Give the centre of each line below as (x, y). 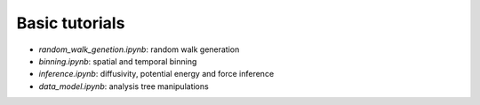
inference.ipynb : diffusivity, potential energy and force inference (156, 74)
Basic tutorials (71, 23)
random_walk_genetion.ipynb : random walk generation (139, 49)
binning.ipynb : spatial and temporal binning (118, 61)
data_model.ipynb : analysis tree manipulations (124, 86)
